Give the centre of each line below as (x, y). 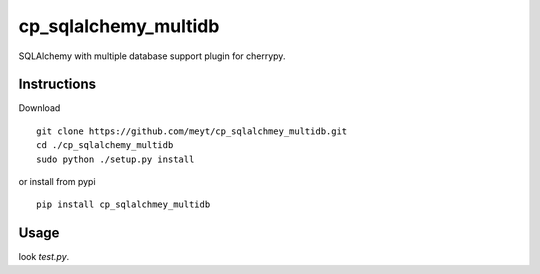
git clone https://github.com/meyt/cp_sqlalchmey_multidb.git (192, 131)
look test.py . (44, 257)
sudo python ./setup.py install (115, 159)
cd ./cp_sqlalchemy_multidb (105, 145)
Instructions (57, 84)
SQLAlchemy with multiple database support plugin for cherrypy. (152, 56)
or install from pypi (57, 182)
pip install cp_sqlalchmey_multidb (123, 204)
